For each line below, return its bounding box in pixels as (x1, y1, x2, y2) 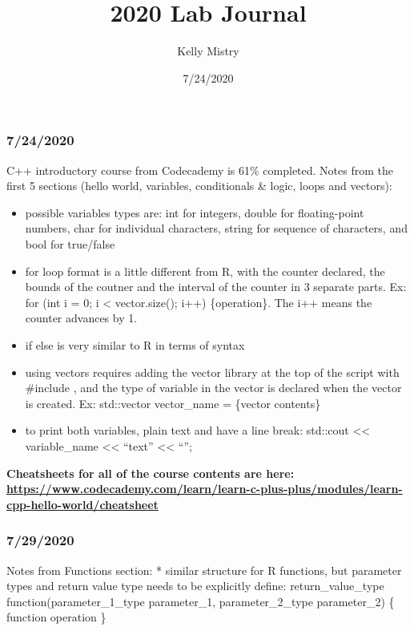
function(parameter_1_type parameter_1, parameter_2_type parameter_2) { (6, 593, 395, 609)
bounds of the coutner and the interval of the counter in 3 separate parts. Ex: (25, 278, 407, 295)
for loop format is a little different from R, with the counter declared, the (25, 262, 385, 279)
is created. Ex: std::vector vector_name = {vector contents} (25, 394, 321, 411)
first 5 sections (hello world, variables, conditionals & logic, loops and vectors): (6, 177, 392, 194)
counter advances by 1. (25, 309, 138, 326)
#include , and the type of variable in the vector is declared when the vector (25, 379, 402, 396)
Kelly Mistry (177, 42, 239, 59)
